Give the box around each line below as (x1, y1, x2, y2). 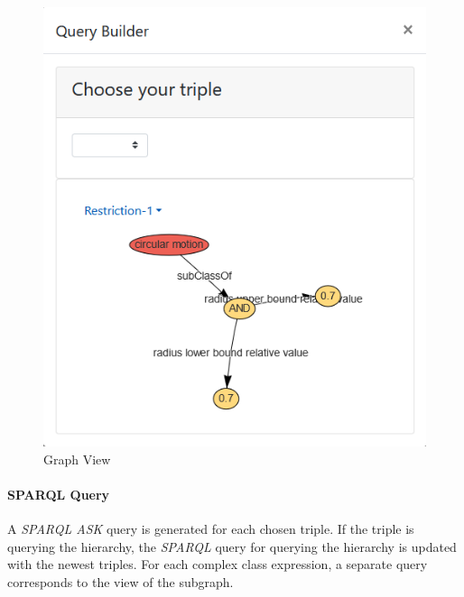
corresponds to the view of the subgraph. (7, 572, 234, 591)
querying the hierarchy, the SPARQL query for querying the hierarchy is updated (7, 537, 457, 556)
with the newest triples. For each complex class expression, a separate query (7, 555, 428, 574)
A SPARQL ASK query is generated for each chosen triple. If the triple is (7, 519, 414, 538)
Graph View (43, 449, 111, 468)
